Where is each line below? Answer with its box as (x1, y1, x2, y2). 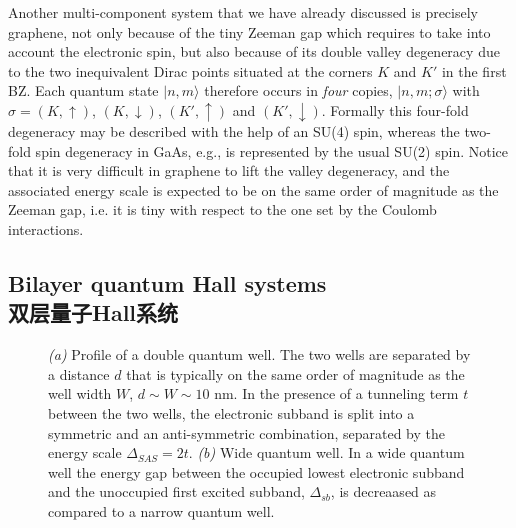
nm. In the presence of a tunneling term (214, 383, 459, 404)
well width (48, 383, 112, 404)
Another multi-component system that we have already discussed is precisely (8, 2, 478, 22)
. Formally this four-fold (321, 99, 469, 120)
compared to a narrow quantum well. (48, 500, 275, 521)
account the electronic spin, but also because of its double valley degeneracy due (8, 41, 500, 62)
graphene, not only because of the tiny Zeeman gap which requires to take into (8, 21, 491, 42)
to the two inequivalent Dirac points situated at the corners (8, 60, 373, 81)
